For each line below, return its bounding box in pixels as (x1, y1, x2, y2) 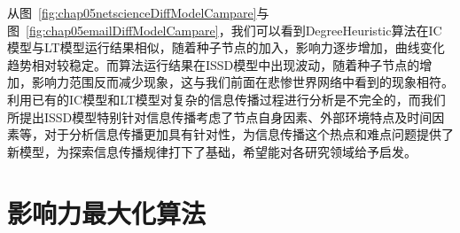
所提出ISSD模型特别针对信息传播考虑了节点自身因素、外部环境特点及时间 (7, 107, 433, 126)
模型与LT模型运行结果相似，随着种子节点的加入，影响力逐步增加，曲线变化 (7, 38, 445, 57)
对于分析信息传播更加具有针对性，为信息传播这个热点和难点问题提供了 (43, 125, 454, 144)
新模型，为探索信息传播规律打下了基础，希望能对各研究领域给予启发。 (7, 142, 417, 160)
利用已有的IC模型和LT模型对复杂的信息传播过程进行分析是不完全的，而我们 (7, 89, 446, 108)
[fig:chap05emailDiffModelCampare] (26, 20, 219, 39)
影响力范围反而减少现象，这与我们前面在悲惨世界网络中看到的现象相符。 (31, 73, 454, 91)
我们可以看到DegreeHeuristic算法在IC (230, 20, 442, 39)
